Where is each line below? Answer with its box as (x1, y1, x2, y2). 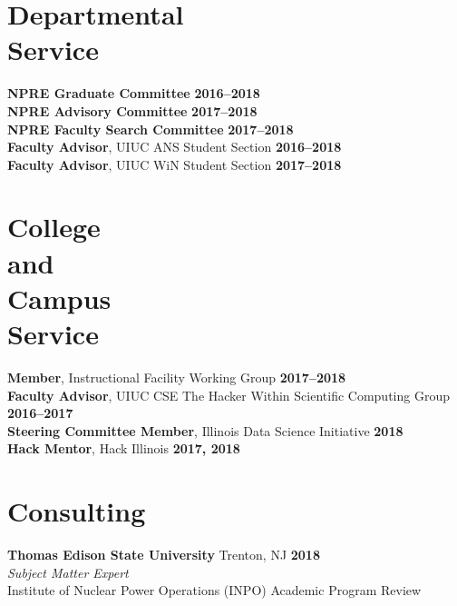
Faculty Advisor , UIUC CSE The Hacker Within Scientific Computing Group (7, 385, 450, 404)
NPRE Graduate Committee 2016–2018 (7, 84, 260, 103)
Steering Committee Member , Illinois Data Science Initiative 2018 (7, 421, 404, 440)
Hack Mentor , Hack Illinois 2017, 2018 (7, 439, 240, 458)
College (7, 208, 101, 245)
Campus (7, 279, 112, 316)
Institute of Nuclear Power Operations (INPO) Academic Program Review (7, 581, 422, 600)
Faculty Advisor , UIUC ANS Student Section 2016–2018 (7, 137, 342, 156)
